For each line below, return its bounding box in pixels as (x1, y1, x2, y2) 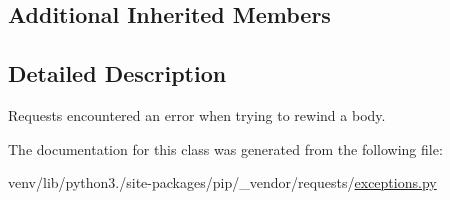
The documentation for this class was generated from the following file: (8, 138, 443, 159)
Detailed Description (8, 58, 227, 89)
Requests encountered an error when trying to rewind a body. (8, 104, 386, 125)
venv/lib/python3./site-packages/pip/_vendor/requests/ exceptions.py (8, 172, 437, 193)
